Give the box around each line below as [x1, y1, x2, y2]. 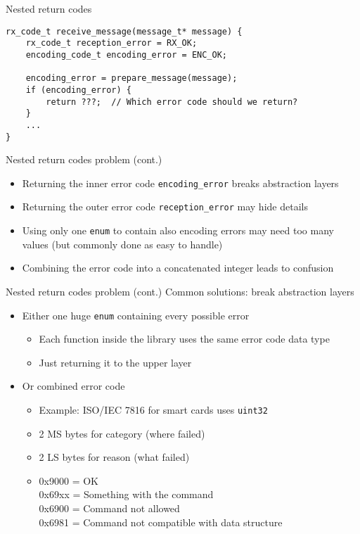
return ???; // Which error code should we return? [46, 96, 298, 107]
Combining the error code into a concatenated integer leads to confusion [22, 260, 334, 275]
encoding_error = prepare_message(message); [25, 73, 238, 84]
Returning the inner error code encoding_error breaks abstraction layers [22, 175, 339, 190]
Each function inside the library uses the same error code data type [39, 331, 330, 346]
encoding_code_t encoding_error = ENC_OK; [25, 49, 227, 60]
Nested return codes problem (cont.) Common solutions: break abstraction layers [6, 284, 354, 298]
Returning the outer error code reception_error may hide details [22, 199, 308, 214]
